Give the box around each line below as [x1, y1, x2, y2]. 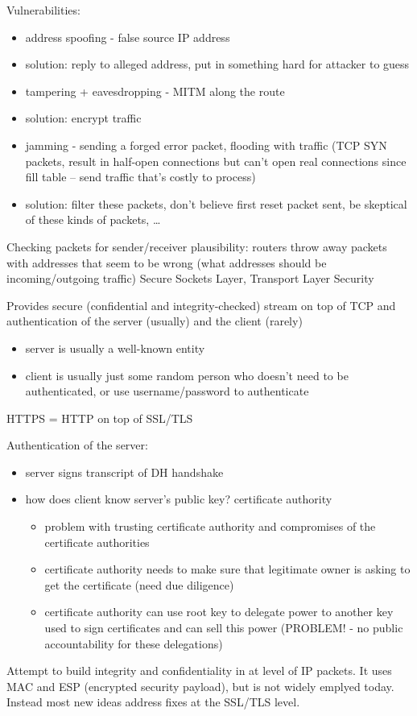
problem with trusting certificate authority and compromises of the [44, 518, 376, 535]
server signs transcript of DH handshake [25, 463, 224, 480]
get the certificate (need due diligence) [44, 576, 234, 593]
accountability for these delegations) [44, 635, 223, 652]
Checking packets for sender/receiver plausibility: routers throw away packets [6, 238, 387, 255]
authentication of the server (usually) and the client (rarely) [6, 312, 303, 329]
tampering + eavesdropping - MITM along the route [25, 82, 285, 99]
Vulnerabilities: [6, 2, 81, 18]
